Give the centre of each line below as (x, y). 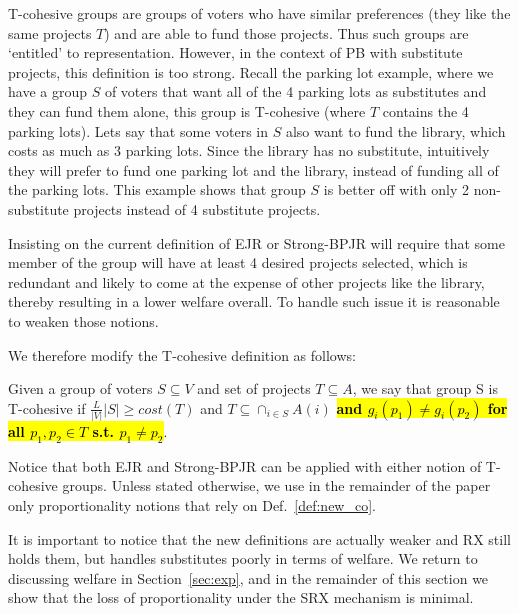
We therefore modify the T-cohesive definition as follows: (182, 354)
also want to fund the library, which (395, 130)
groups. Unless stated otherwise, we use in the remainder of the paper (276, 485)
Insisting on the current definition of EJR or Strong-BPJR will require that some (256, 242)
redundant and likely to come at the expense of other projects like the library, (246, 281)
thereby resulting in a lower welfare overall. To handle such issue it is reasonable (254, 301)
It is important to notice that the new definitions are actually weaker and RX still (259, 538)
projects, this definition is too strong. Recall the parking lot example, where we (251, 71)
